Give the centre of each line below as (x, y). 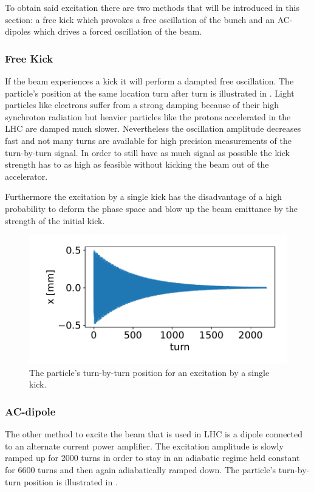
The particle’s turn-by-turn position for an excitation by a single (149, 372)
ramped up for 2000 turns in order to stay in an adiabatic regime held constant (152, 458)
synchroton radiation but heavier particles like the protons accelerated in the (148, 116)
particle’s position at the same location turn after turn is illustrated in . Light (150, 93)
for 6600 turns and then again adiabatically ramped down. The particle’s (141, 469)
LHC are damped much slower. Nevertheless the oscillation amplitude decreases (153, 128)
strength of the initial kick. (55, 220)
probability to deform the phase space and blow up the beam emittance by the (152, 208)
